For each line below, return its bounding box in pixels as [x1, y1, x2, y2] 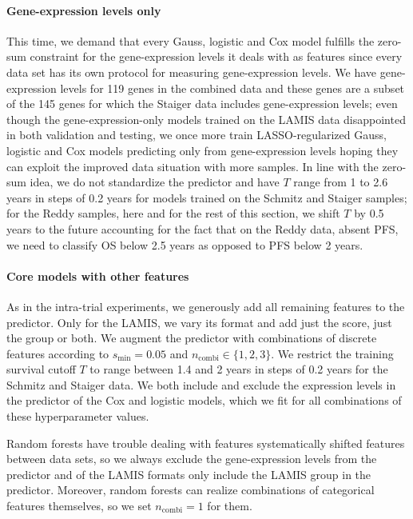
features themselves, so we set [6, 497, 152, 514]
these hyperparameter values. [6, 408, 149, 425]
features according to [6, 345, 109, 361]
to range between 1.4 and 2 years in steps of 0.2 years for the [89, 361, 388, 377]
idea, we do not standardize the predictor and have [30, 174, 280, 190]
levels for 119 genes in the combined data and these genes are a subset [60, 79, 405, 96]
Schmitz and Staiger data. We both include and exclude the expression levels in [6, 376, 396, 393]
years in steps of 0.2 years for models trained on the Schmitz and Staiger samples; [6, 189, 407, 206]
